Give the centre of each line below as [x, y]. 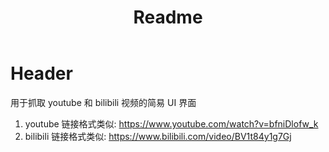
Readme [168, 17]
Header [41, 73]
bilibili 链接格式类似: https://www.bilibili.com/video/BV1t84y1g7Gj [158, 136]
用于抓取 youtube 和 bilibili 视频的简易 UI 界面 [103, 102]
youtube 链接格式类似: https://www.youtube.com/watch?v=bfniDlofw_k [171, 123]
